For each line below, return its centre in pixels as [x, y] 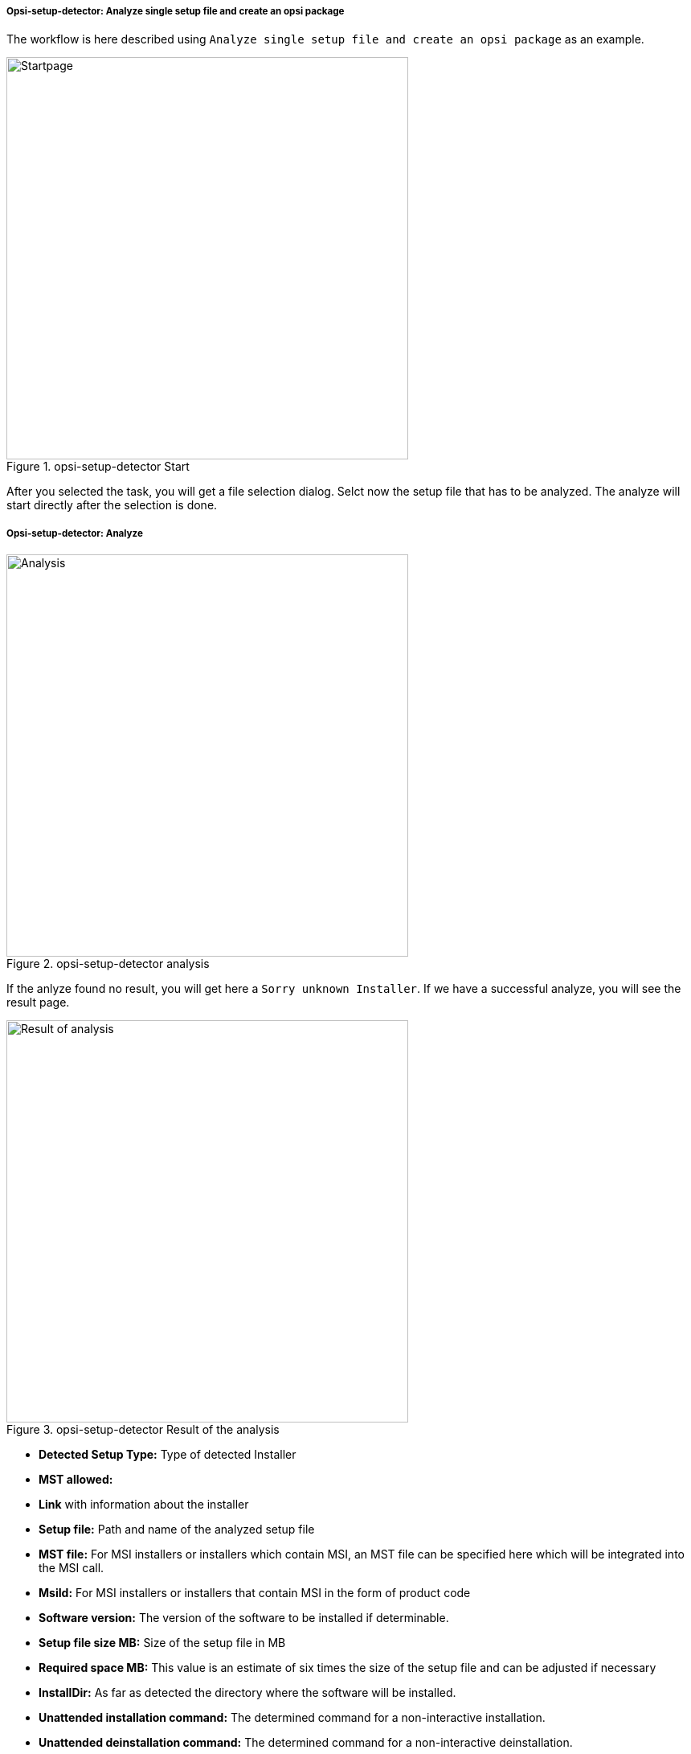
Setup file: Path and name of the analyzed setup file [177, 1530]
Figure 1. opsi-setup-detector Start [98, 467]
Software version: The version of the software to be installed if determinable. [244, 1618]
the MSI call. [72, 1568]
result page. [38, 1003]
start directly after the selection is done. [112, 505]
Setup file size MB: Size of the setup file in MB [162, 1643]
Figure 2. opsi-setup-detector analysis [108, 964]
